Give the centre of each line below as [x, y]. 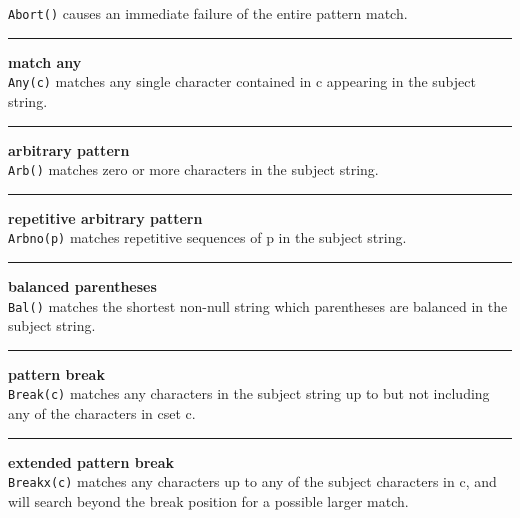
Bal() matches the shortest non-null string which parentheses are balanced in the [258, 305]
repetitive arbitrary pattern [105, 217]
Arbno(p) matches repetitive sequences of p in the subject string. [207, 237]
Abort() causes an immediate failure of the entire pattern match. [208, 13]
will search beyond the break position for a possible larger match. [208, 500]
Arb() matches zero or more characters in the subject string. [193, 169]
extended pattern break [91, 461]
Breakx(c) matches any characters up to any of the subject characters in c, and [252, 481]
